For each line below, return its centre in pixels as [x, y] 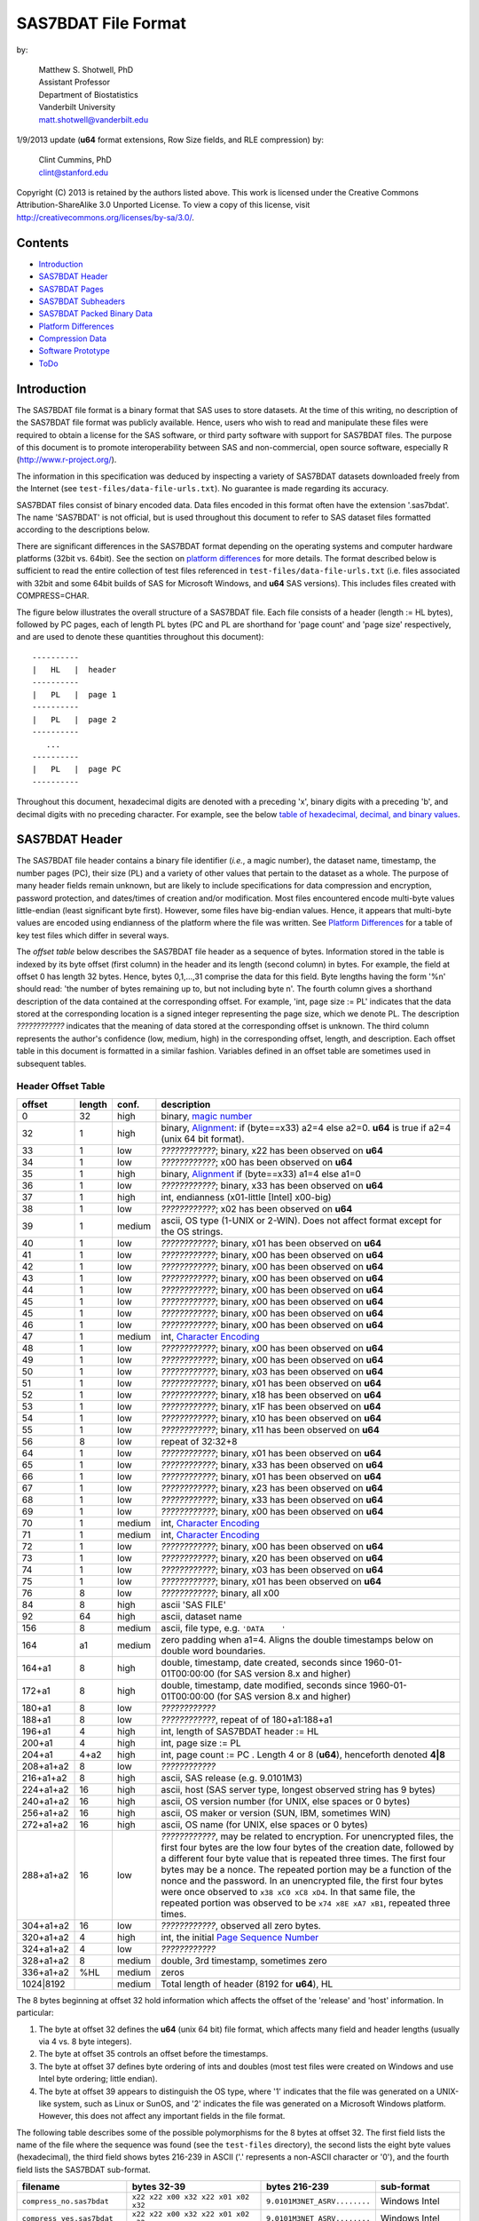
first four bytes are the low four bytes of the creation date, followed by [307, 1847]
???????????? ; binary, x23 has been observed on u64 [272, 1488]
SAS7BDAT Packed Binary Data [96, 314]
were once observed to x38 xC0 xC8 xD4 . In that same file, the [288, 1891]
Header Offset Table [61, 1087]
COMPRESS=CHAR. [53, 596]
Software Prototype [74, 351]
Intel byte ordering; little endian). [98, 2079]
